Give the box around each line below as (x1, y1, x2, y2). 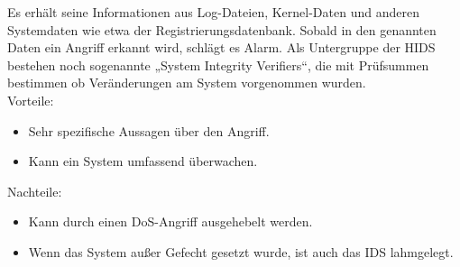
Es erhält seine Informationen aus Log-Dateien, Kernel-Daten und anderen (7, 3, 419, 21)
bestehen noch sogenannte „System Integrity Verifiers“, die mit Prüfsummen (7, 55, 429, 74)
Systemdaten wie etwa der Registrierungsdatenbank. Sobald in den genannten (7, 20, 437, 39)
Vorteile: (7, 90, 54, 109)
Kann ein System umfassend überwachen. (28, 152, 258, 170)
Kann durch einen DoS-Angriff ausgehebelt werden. (28, 212, 313, 231)
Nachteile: (7, 181, 62, 200)
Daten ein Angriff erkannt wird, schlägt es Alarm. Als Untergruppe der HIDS (7, 38, 436, 57)
